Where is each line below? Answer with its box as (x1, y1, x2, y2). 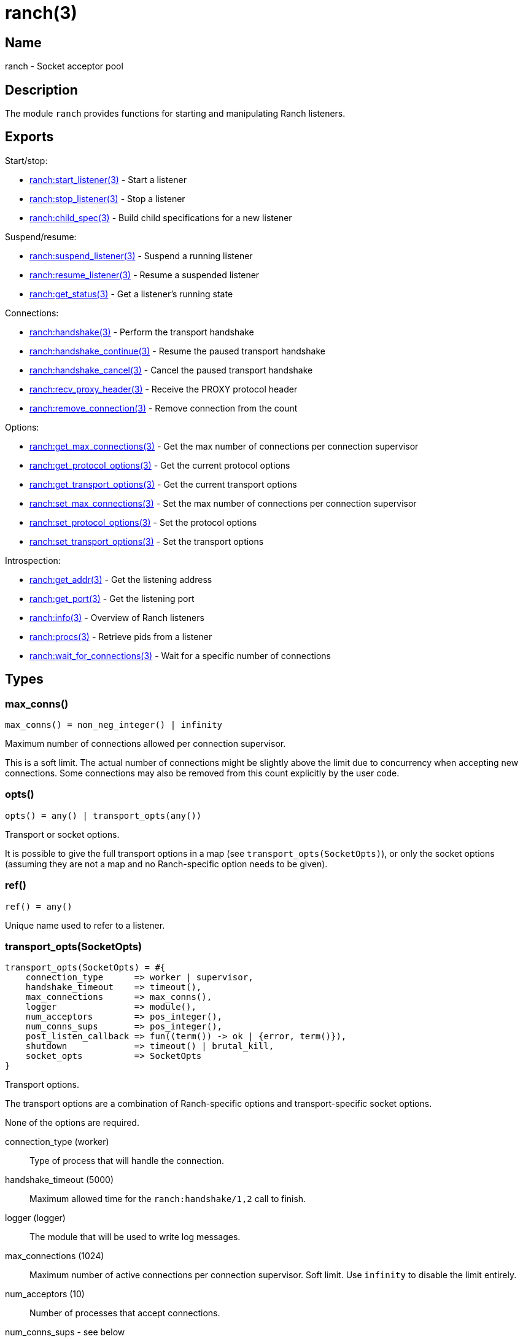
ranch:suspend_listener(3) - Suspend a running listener (29, 250, 253, 261)
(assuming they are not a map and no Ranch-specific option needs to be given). (5, 858, 328, 869)
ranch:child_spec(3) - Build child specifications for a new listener (29, 212, 292, 223)
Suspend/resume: (5, 231, 77, 242)
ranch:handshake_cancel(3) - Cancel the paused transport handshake (29, 364, 313, 375)
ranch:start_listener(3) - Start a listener (29, 174, 187, 185)
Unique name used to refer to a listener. (5, 919, 165, 931)
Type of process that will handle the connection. (29, 1155, 225, 1166)
